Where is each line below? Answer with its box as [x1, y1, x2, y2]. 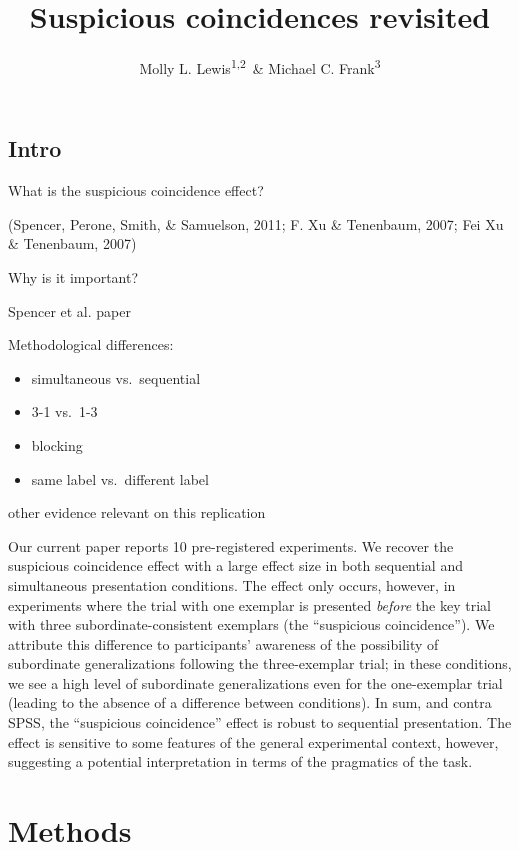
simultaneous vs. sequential [31, 367, 201, 388]
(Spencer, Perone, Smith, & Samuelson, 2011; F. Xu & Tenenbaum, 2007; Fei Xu [8, 213, 504, 234]
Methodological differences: [8, 334, 174, 355]
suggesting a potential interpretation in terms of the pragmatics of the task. [8, 751, 473, 772]
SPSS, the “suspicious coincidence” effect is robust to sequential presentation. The [8, 712, 512, 733]
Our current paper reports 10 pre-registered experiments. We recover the [8, 535, 454, 556]
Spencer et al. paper [8, 300, 131, 321]
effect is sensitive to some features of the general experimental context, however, [8, 731, 499, 752]
